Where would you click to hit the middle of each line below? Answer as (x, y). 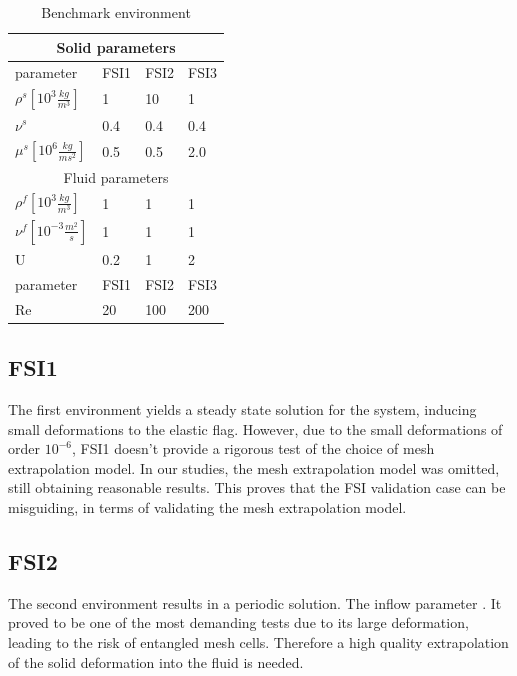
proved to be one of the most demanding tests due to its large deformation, (238, 622)
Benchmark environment (116, 12)
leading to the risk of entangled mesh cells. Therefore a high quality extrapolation (258, 641)
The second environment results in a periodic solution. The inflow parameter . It (255, 602)
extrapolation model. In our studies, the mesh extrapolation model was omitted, (254, 467)
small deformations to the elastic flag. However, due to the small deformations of (255, 428)
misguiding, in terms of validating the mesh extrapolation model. (207, 506)
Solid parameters (116, 46)
